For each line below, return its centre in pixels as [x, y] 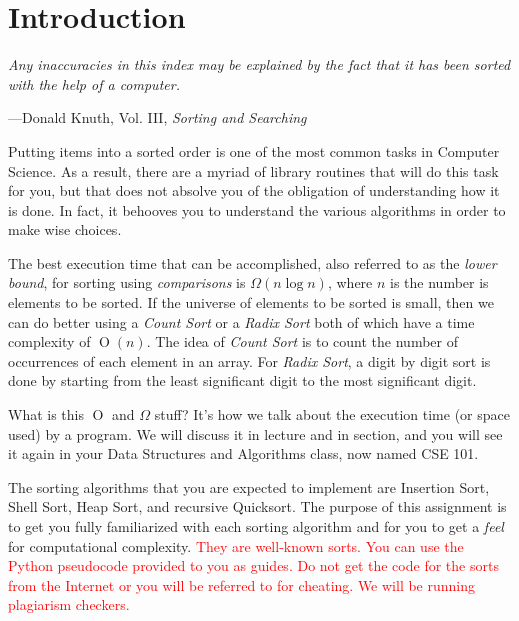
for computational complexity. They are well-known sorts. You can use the [236, 545]
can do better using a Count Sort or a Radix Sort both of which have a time [241, 321]
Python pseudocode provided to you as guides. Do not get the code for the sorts [253, 565]
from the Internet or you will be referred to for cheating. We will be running [242, 584]
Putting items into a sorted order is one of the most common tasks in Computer [254, 150]
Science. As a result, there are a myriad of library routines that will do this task [253, 170]
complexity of [49, 341]
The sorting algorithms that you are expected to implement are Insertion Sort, [249, 486]
